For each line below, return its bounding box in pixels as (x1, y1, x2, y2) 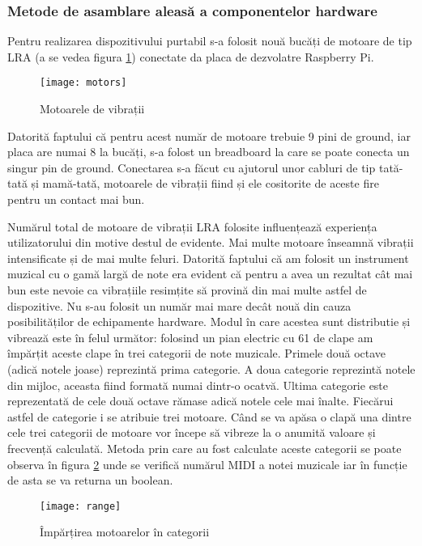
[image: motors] (40, 77, 127, 89)
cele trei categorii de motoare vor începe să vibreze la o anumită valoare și (7, 424, 376, 441)
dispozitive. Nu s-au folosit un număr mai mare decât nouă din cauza (7, 297, 352, 314)
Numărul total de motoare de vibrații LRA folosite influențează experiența (7, 218, 377, 235)
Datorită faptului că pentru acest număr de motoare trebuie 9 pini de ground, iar (7, 127, 411, 144)
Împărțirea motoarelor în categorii (40, 523, 210, 540)
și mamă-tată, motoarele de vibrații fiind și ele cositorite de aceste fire (31, 175, 379, 192)
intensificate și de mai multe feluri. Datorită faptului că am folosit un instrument (7, 249, 409, 266)
